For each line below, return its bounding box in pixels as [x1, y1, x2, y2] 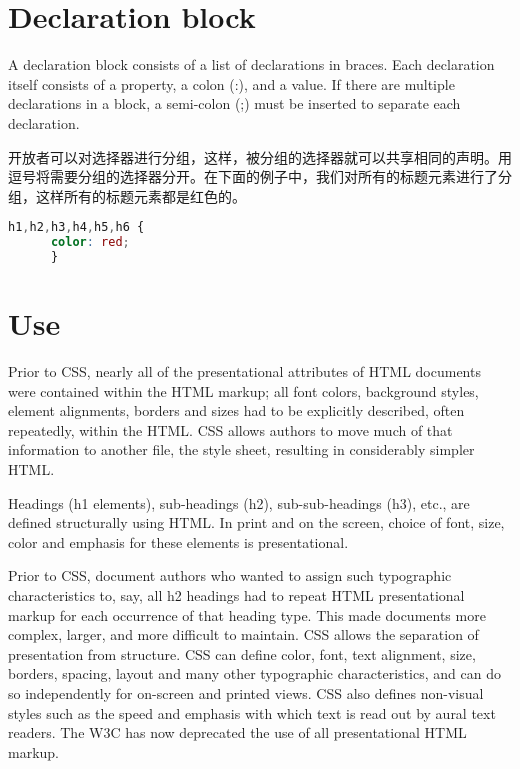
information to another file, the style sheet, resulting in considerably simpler [8, 439, 475, 460]
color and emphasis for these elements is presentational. [8, 531, 349, 552]
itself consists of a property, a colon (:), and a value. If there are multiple [8, 73, 455, 94]
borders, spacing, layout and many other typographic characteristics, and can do [8, 663, 501, 684]
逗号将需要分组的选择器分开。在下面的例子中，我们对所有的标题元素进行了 [8, 166, 498, 187]
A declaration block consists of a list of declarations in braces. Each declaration [8, 54, 495, 75]
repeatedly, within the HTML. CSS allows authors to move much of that [8, 419, 453, 440]
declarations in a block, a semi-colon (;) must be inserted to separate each [8, 93, 461, 114]
